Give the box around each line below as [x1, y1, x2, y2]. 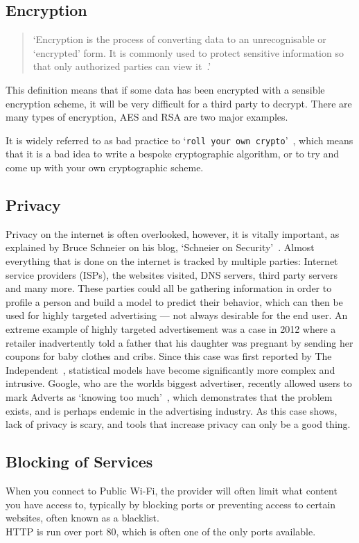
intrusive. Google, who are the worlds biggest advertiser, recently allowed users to [6, 376, 352, 390]
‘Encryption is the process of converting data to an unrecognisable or [33, 32, 326, 46]
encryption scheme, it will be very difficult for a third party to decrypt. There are [6, 96, 352, 110]
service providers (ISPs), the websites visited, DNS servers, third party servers [6, 267, 338, 282]
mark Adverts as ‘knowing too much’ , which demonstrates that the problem [6, 389, 333, 404]
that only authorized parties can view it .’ [33, 59, 211, 74]
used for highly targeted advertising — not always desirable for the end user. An [6, 308, 348, 322]
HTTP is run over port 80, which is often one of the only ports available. [6, 524, 316, 538]
